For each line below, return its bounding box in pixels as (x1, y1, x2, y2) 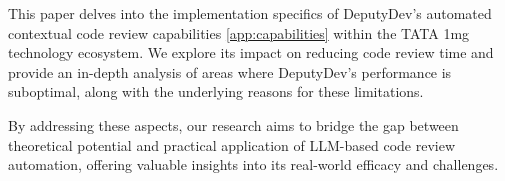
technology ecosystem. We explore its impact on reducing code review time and (8, 42, 494, 63)
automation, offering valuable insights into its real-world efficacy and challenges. (8, 154, 499, 175)
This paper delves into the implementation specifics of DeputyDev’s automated (8, 3, 492, 23)
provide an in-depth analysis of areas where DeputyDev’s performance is (8, 61, 452, 82)
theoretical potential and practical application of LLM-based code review (8, 134, 456, 155)
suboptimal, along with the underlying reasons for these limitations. (8, 81, 424, 102)
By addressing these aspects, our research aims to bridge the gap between (8, 114, 459, 135)
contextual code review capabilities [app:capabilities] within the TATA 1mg (8, 22, 470, 43)
